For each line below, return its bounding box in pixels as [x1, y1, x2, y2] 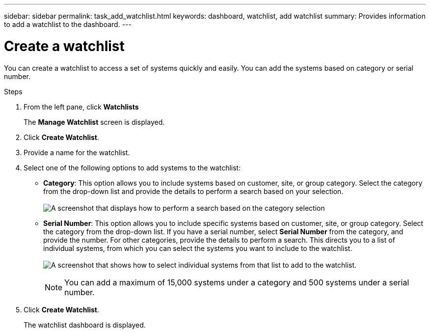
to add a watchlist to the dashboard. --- [4, 20, 132, 28]
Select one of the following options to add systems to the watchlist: [24, 163, 241, 172]
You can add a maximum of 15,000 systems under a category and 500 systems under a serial [64, 277, 409, 287]
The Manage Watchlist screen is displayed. [24, 117, 165, 126]
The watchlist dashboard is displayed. [24, 320, 146, 329]
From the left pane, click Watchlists [24, 102, 139, 111]
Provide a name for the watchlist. [24, 148, 130, 157]
